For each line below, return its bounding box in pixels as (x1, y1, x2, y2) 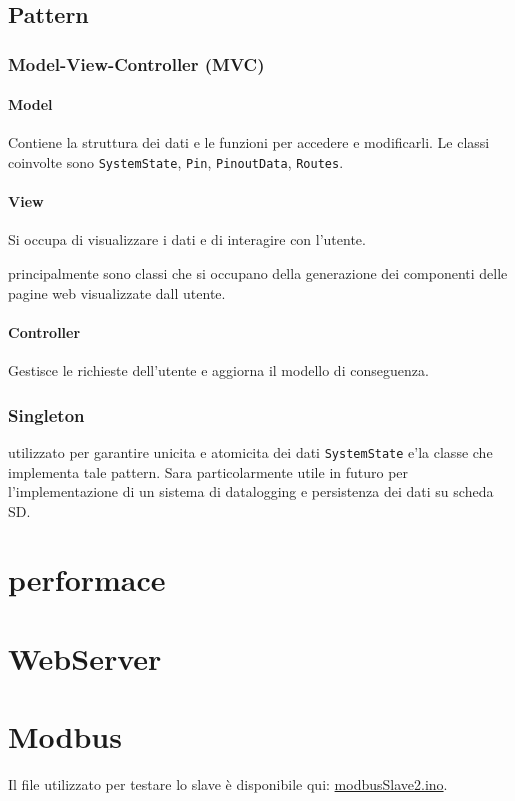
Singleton (8, 402, 85, 427)
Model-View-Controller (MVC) (8, 51, 265, 76)
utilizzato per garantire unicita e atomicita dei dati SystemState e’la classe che (8, 441, 493, 462)
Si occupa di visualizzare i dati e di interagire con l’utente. (8, 229, 366, 250)
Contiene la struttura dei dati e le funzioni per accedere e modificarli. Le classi (8, 132, 490, 153)
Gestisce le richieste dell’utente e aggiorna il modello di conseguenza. (8, 360, 429, 381)
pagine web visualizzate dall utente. (8, 282, 226, 303)
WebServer (8, 637, 162, 678)
